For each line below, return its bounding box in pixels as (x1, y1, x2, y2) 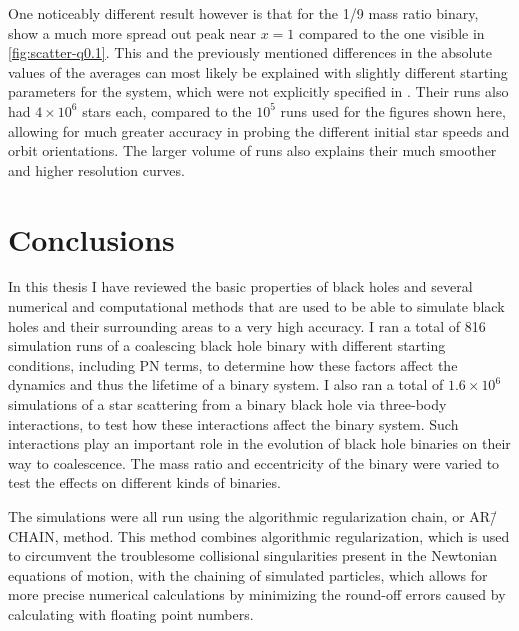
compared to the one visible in (298, 22, 485, 43)
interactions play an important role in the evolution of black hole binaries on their (8, 433, 511, 454)
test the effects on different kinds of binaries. (8, 472, 281, 493)
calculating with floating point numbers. (8, 603, 254, 624)
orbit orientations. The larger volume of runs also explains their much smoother (8, 140, 497, 161)
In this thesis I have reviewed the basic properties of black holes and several (8, 276, 473, 297)
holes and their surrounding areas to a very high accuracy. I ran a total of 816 (8, 315, 486, 336)
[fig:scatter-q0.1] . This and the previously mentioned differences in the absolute (8, 42, 492, 63)
